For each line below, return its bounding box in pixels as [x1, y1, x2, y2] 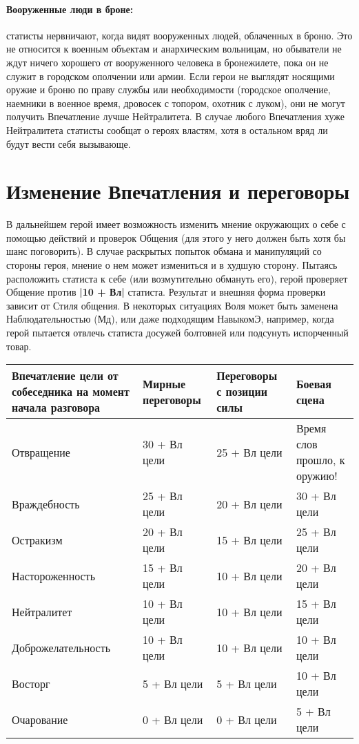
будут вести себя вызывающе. [6, 136, 131, 151]
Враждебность [12, 495, 80, 512]
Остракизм [12, 531, 63, 548]
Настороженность [12, 567, 95, 584]
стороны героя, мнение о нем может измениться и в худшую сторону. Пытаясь [6, 258, 338, 272]
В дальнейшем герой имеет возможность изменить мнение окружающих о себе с [6, 217, 346, 231]
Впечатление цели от [12, 368, 119, 384]
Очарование [12, 711, 68, 727]
